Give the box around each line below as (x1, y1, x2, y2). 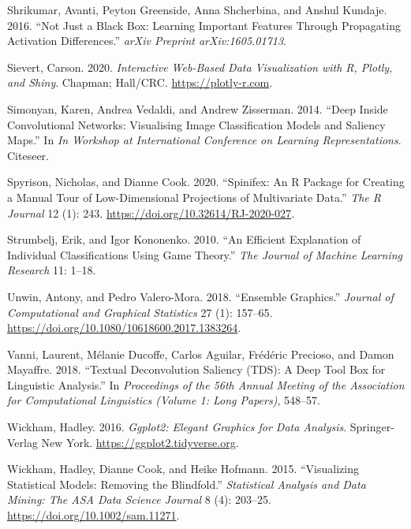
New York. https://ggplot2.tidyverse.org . (41, 434, 239, 450)
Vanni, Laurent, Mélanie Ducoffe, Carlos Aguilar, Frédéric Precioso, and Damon (7, 345, 394, 362)
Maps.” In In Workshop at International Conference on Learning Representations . (7, 132, 402, 148)
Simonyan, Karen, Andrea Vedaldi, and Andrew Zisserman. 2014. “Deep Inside (7, 100, 388, 117)
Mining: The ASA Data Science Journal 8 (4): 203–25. (7, 491, 271, 508)
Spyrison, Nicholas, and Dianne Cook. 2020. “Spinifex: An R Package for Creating (7, 173, 405, 190)
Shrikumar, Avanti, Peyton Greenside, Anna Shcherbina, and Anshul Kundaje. (7, 2, 387, 17)
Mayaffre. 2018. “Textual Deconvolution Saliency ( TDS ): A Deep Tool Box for (7, 361, 386, 378)
